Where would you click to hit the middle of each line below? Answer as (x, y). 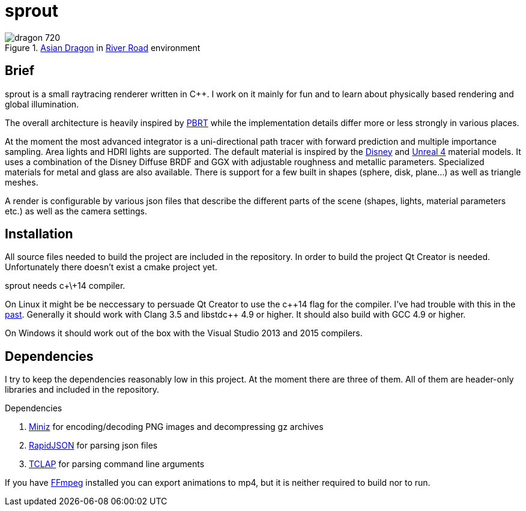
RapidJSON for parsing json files (93, 446)
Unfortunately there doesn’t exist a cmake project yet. (111, 267)
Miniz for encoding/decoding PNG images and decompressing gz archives (176, 427)
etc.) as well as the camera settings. (76, 211)
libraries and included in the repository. (82, 390)
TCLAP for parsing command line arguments (117, 464)
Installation (39, 234)
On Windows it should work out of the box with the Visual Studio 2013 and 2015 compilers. (184, 333)
